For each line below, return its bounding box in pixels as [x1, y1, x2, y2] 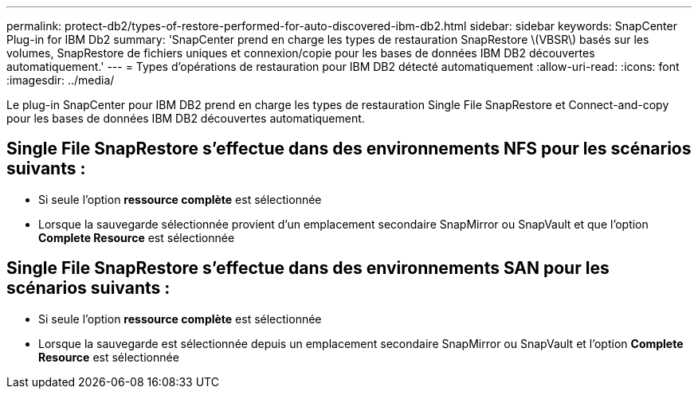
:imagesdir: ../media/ [6, 73, 115, 87]
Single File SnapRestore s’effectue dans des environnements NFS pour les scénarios [6, 139, 692, 159]
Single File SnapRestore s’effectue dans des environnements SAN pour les [6, 258, 610, 279]
